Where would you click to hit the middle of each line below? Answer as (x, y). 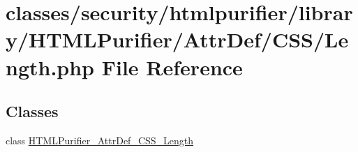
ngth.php (50, 67)
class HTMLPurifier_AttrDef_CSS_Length (100, 140)
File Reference (172, 67)
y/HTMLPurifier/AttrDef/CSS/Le (177, 39)
